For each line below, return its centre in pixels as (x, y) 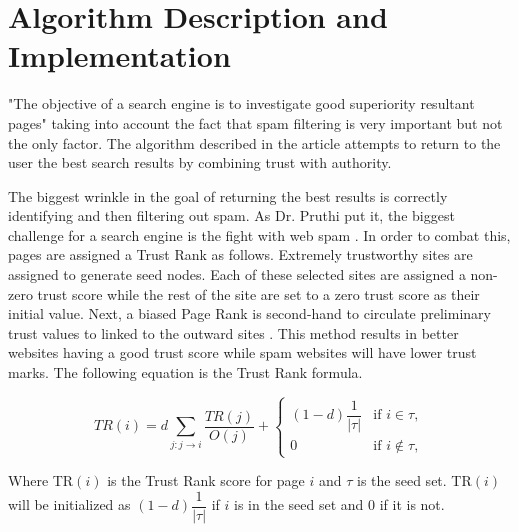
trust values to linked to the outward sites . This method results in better (233, 332)
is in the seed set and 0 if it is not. (339, 504)
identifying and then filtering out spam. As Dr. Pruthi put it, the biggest (231, 215)
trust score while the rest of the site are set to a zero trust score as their (258, 293)
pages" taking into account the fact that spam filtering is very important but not (255, 122)
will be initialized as (69, 504)
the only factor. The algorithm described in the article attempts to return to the (254, 142)
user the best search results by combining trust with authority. (200, 162)
